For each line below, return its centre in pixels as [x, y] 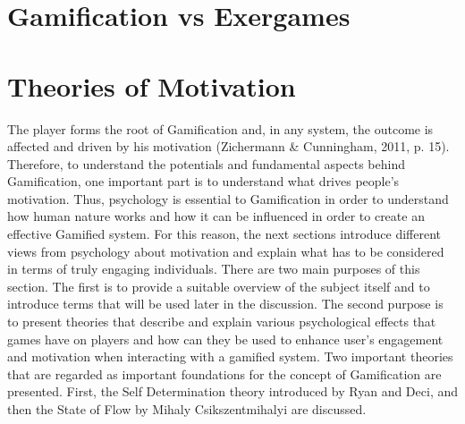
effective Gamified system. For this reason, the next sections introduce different [224, 234]
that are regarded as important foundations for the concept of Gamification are [224, 373]
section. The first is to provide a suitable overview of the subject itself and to [219, 286]
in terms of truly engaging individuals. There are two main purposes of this [214, 269]
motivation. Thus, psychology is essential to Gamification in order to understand [228, 198]
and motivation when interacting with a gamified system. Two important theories [230, 356]
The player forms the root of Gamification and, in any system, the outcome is [220, 128]
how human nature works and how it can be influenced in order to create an [216, 216]
